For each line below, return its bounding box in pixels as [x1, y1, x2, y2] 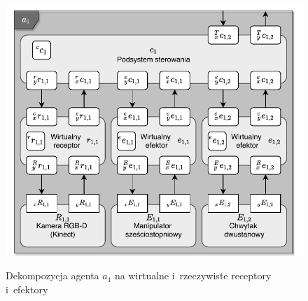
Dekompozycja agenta [6, 268, 99, 283]
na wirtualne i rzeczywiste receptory [115, 268, 272, 283]
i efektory [6, 281, 48, 296]
